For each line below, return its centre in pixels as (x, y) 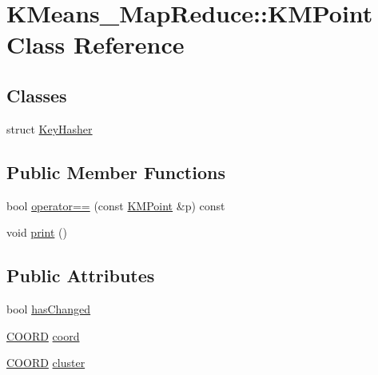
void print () (37, 232)
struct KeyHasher (50, 128)
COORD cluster (46, 363)
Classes (37, 95)
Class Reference (95, 44)
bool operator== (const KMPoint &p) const (116, 205)
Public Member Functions (116, 172)
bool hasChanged (49, 308)
